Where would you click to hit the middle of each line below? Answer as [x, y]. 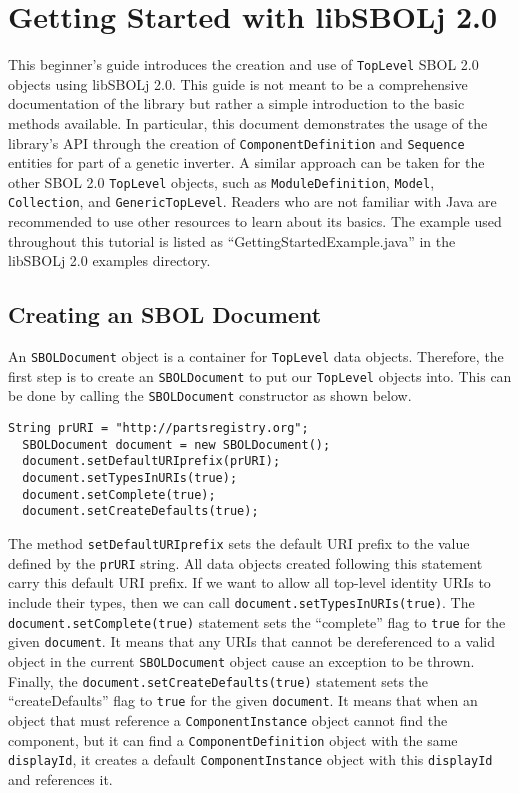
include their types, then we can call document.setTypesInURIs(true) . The [241, 601]
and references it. [60, 778]
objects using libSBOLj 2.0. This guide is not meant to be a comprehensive [238, 83]
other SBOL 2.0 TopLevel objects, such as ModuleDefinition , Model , [221, 181]
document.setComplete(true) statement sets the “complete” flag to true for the [257, 621]
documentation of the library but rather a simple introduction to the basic [236, 103]
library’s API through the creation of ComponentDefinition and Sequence [236, 142]
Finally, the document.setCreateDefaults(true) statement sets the [218, 680]
